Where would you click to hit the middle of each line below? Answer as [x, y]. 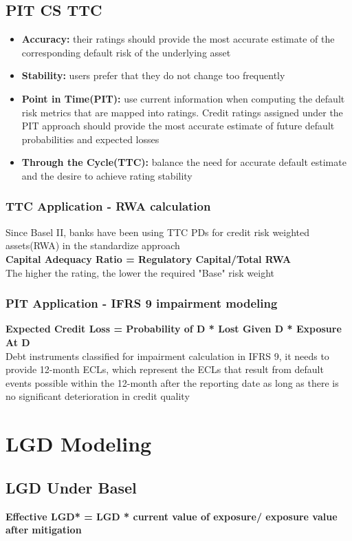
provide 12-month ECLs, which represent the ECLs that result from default [165, 369]
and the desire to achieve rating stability [107, 175]
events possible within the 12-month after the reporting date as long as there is [172, 382]
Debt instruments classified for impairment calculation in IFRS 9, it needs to [167, 356]
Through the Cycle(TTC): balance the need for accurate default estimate [184, 162]
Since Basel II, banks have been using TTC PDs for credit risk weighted [158, 232]
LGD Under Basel [71, 487]
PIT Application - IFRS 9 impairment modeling [142, 303]
